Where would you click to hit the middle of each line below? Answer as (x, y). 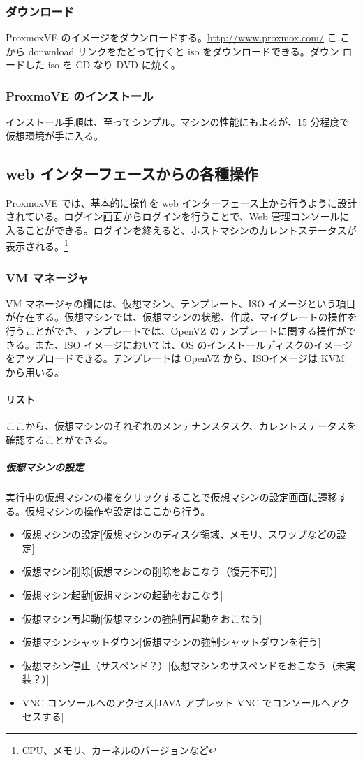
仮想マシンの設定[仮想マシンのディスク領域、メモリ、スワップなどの (179, 534)
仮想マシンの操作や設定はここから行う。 (118, 510)
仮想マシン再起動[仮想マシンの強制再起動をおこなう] (142, 618)
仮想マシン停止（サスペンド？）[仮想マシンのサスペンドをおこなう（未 (184, 665)
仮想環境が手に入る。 (54, 135)
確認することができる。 (59, 439)
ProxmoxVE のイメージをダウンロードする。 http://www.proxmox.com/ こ (171, 37)
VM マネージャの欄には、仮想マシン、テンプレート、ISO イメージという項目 (181, 303)
